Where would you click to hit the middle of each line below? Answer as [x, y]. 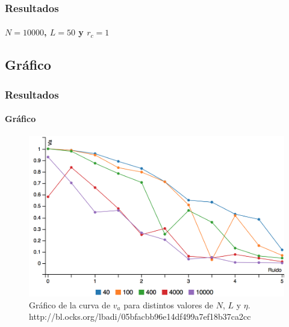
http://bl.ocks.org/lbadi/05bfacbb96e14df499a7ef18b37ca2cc [140, 316]
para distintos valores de [169, 304]
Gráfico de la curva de [70, 304]
